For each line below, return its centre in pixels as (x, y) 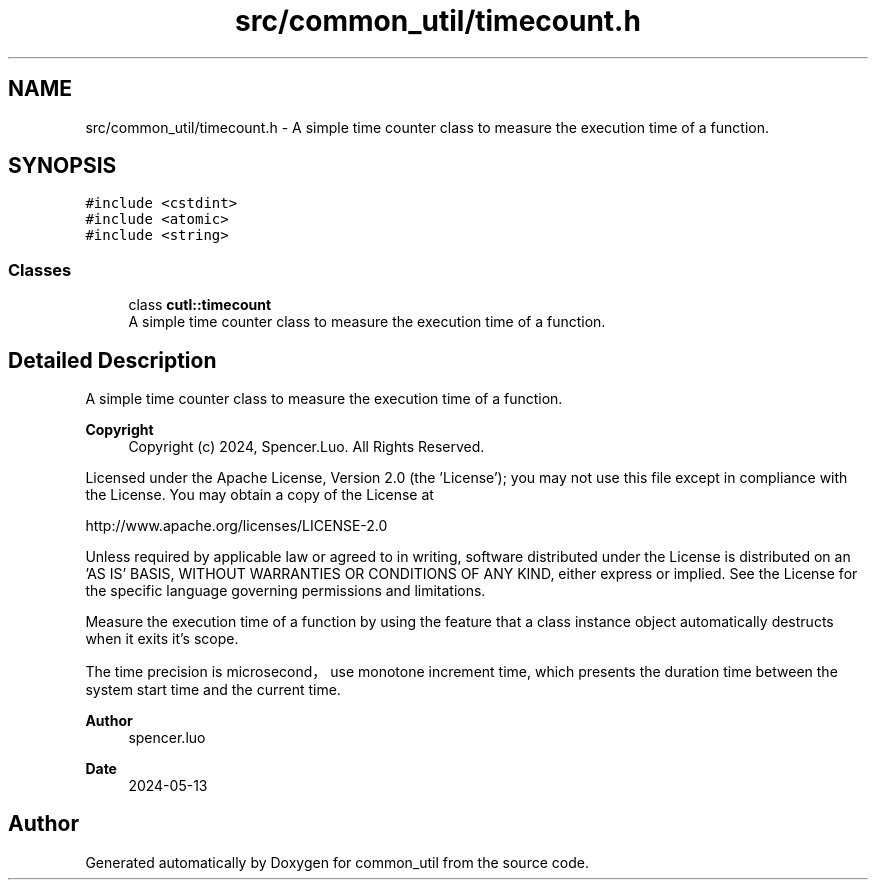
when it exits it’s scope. (162, 639)
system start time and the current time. (213, 690)
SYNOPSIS (62, 166)
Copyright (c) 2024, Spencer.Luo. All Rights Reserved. (306, 447)
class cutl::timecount (200, 305)
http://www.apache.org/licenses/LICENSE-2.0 (236, 526)
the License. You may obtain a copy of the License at (259, 495)
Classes (40, 269)
